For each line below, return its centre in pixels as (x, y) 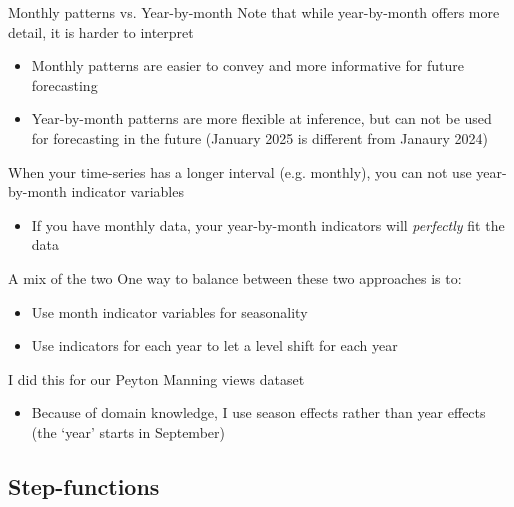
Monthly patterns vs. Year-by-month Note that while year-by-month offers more (254, 12)
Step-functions (84, 485)
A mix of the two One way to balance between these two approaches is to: (235, 277)
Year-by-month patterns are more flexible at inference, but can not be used (261, 118)
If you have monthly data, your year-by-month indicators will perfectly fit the (268, 224)
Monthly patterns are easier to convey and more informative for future (247, 65)
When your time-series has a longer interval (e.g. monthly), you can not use (240, 171)
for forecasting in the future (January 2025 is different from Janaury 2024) (260, 137)
